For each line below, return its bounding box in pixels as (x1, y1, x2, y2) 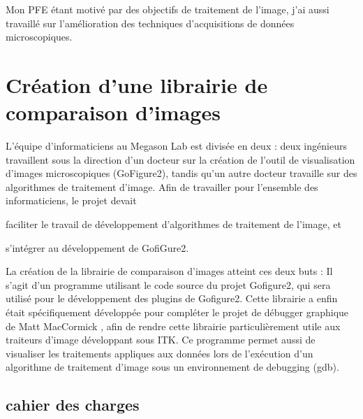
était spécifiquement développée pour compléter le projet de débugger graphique (6, 305, 349, 320)
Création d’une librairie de (6, 70, 268, 99)
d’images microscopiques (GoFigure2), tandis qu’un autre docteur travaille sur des (6, 166, 357, 180)
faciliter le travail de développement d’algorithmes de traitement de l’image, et (6, 217, 341, 232)
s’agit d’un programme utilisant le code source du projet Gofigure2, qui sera (6, 277, 331, 292)
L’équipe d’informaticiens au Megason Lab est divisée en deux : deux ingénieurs (6, 139, 347, 153)
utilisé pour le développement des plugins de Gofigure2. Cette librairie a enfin (6, 291, 338, 306)
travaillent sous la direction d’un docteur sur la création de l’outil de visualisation (6, 152, 355, 166)
